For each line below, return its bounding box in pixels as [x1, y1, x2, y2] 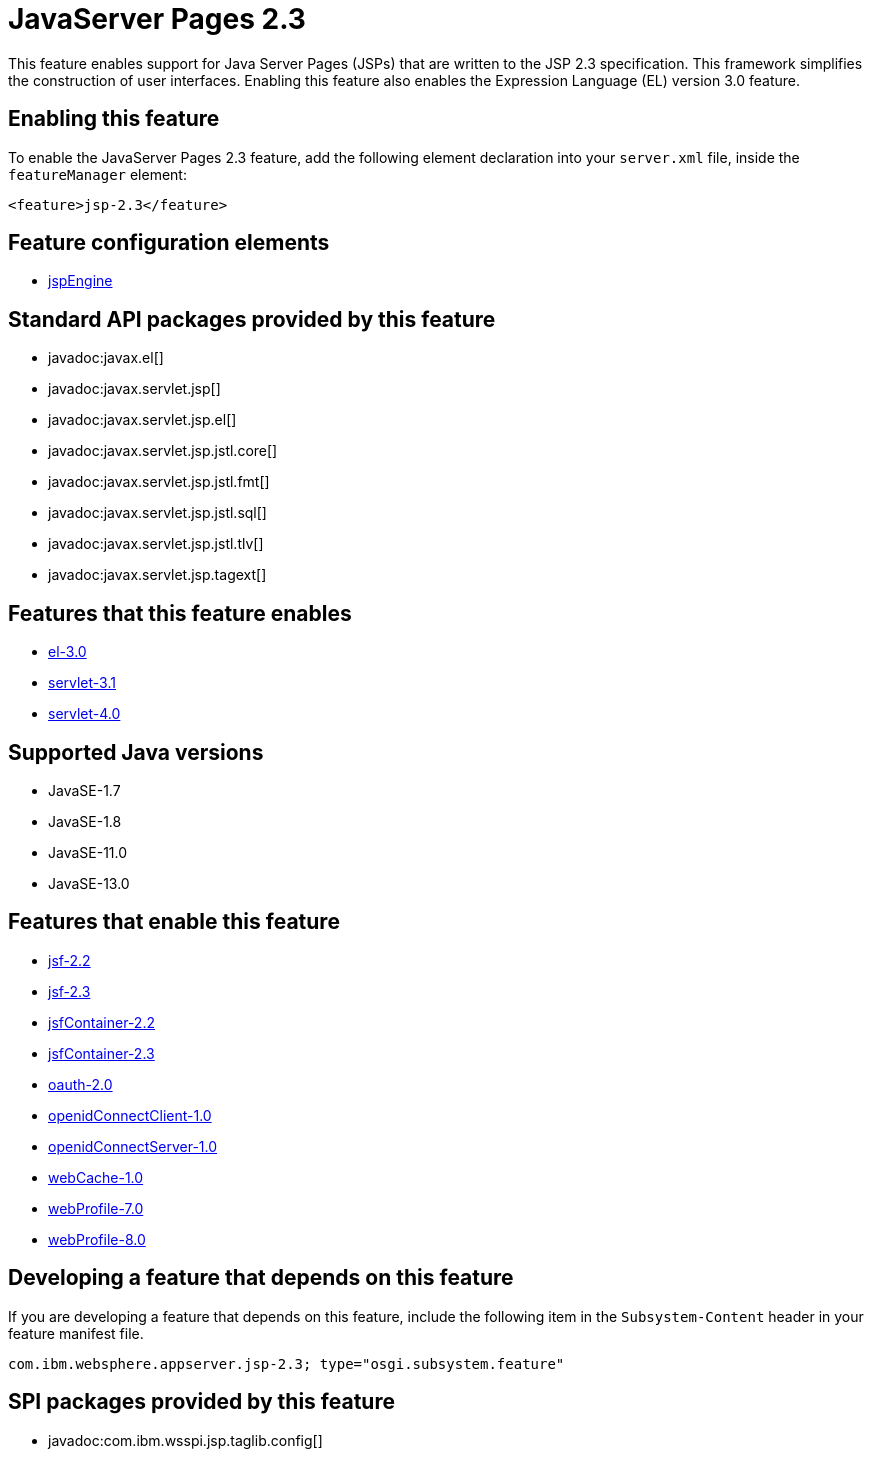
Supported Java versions [8, 739, 264, 765]
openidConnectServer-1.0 [48, 1137, 218, 1155]
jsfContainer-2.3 [48, 1044, 155, 1062]
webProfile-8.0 [48, 1230, 146, 1248]
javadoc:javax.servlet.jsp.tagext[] [48, 566, 267, 584]
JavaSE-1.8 [48, 812, 122, 830]
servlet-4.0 [48, 705, 121, 723]
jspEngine [48, 272, 113, 290]
